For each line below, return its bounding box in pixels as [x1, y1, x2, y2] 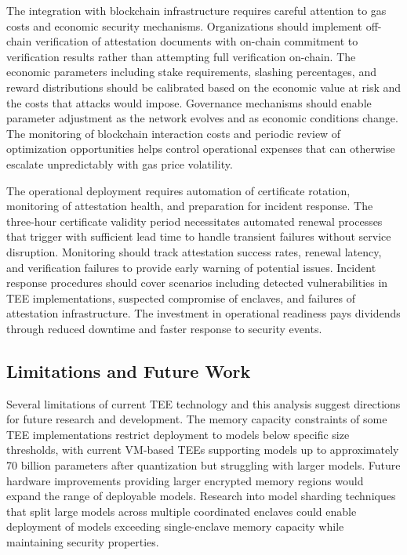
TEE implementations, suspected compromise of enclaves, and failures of [6, 289, 356, 306]
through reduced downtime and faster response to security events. [6, 320, 322, 336]
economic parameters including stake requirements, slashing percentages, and [6, 63, 376, 80]
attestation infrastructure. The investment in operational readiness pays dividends [6, 305, 401, 321]
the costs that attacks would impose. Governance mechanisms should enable [6, 94, 372, 111]
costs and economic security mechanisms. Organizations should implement [6, 17, 363, 34]
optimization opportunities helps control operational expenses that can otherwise [6, 140, 395, 157]
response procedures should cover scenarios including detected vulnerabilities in [6, 274, 388, 291]
